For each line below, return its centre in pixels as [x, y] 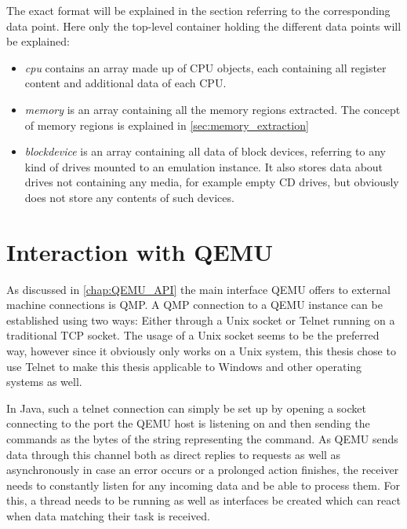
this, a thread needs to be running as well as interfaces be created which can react [203, 500]
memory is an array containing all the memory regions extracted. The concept [213, 109]
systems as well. [44, 382]
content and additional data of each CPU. [125, 83]
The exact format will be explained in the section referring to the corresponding [198, 10]
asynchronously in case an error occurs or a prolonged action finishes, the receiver [203, 470]
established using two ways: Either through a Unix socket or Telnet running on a [201, 320]
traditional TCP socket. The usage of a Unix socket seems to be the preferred [193, 335]
